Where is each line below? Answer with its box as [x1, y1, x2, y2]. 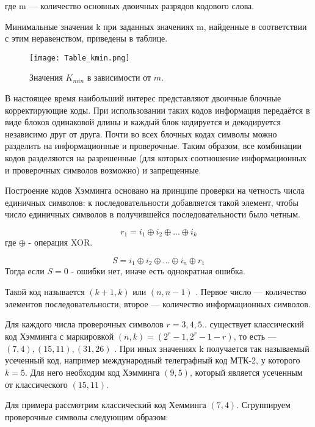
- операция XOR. [28, 236, 93, 249]
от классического [5, 378, 68, 390]
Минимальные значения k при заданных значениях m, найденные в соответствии [5, 20, 307, 32]
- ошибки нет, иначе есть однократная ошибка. [71, 265, 245, 277]
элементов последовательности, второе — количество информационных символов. [5, 297, 311, 310]
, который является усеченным [189, 366, 303, 379]
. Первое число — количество [195, 285, 306, 298]
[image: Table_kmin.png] [29, 53, 130, 62]
